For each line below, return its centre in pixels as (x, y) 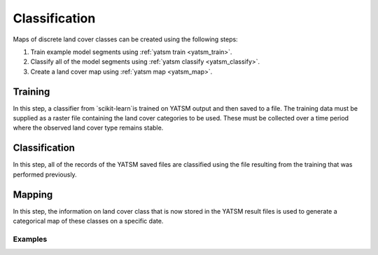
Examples (30, 239)
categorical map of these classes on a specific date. (88, 221)
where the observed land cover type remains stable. (88, 128)
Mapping (33, 194)
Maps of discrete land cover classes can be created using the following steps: (125, 39)
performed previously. (45, 174)
